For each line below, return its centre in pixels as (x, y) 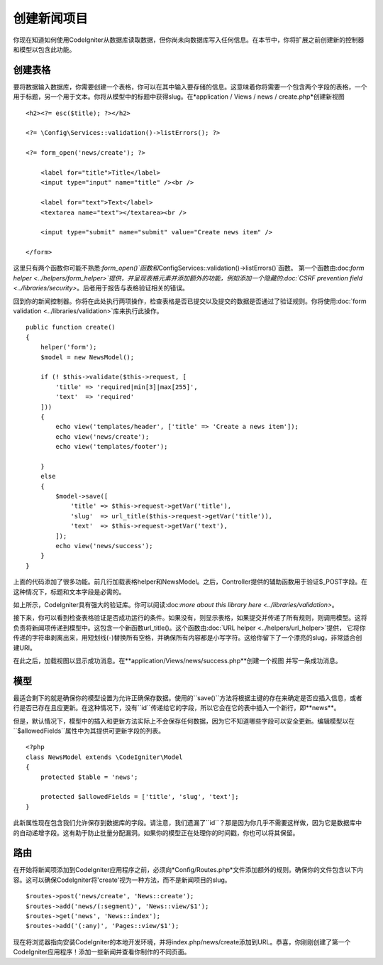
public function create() (71, 327)
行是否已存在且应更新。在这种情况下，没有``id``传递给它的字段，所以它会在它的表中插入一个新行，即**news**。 (177, 708)
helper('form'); (68, 347)
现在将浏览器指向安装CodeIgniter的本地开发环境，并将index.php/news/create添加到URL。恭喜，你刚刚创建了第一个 (182, 942)
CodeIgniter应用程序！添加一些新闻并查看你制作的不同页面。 (102, 952)
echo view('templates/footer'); (112, 447)
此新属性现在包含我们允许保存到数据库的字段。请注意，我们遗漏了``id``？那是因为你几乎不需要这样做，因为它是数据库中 (188, 823)
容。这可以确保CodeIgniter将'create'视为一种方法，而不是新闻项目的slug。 (122, 880)
